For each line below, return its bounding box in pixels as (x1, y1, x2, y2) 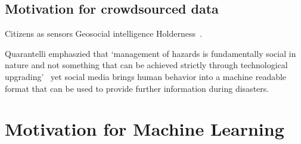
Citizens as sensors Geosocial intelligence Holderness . (5, 27, 202, 40)
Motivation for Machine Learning (5, 117, 284, 141)
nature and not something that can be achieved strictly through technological (5, 59, 288, 71)
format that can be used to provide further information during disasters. (5, 82, 269, 94)
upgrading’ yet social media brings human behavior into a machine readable (5, 70, 287, 82)
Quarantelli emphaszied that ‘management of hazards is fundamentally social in (5, 47, 296, 59)
